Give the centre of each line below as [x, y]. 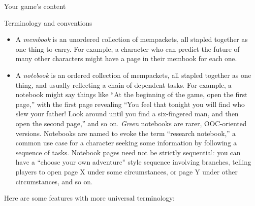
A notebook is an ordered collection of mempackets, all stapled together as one [133, 75]
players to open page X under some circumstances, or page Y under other [127, 171]
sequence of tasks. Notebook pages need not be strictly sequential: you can [128, 152]
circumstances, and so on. [54, 181]
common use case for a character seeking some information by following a [126, 143]
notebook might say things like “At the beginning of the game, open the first [131, 94]
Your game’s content [35, 6]
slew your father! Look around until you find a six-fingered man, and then [127, 114]
